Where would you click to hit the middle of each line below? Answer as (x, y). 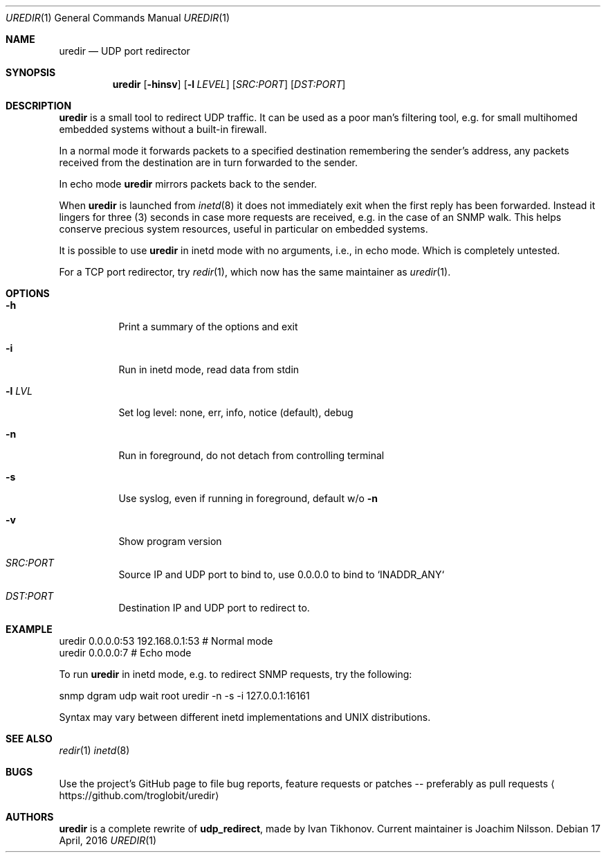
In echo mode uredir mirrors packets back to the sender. (188, 184)
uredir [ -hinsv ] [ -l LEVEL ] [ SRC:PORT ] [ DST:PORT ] (229, 84)
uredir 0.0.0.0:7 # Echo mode (125, 653)
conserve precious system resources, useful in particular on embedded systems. (244, 229)
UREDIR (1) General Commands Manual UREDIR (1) (118, 18)
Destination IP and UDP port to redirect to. (214, 608)
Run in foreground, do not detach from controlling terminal (251, 455)
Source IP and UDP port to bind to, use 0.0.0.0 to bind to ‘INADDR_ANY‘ (282, 574)
